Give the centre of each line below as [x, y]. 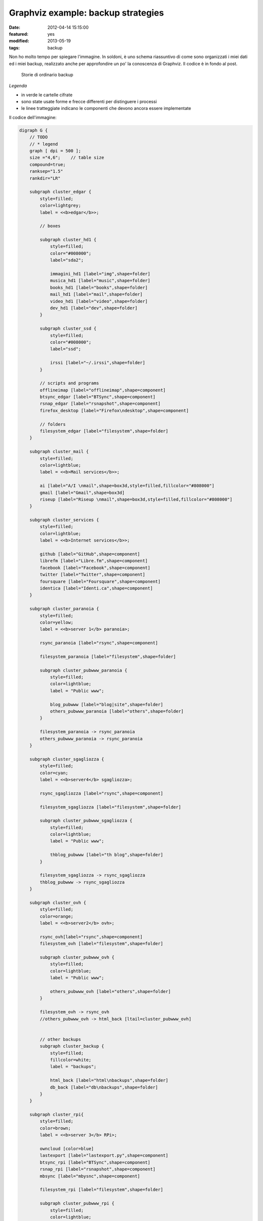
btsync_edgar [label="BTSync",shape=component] [98, 397]
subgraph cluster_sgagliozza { [67, 759]
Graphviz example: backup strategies [86, 13]
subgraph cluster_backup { [72, 1046]
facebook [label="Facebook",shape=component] [95, 568]
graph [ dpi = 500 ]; [55, 151]
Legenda [18, 86]
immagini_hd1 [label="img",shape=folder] [100, 274]
